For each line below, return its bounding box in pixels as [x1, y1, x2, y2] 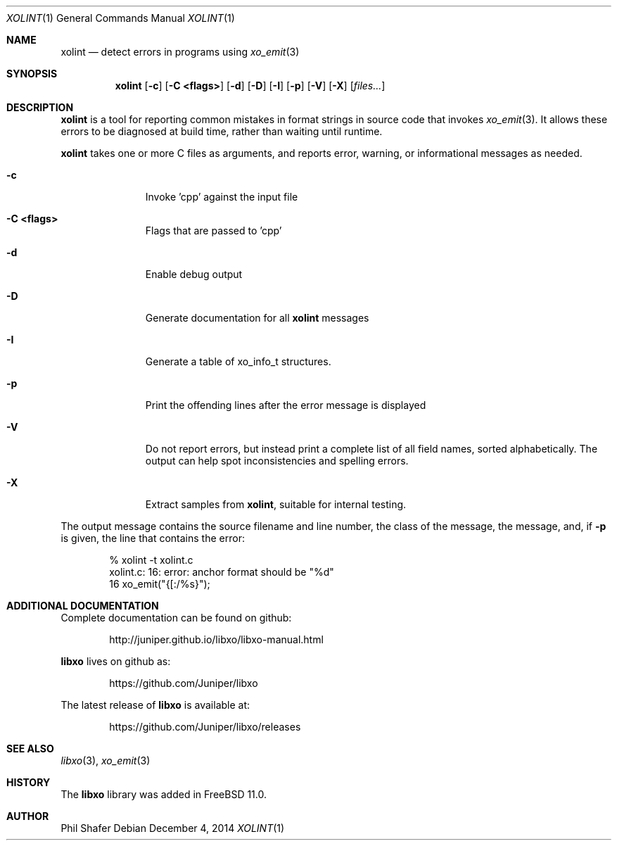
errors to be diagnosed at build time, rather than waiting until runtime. [61, 125, 383, 137]
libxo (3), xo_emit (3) [61, 755, 151, 766]
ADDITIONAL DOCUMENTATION [6, 600, 159, 612]
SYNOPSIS [6, 68, 58, 80]
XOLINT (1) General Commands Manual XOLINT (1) [6, 12, 235, 24]
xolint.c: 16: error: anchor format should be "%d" [109, 566, 334, 578]
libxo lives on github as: [61, 655, 171, 667]
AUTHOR [6, 810, 49, 822]
